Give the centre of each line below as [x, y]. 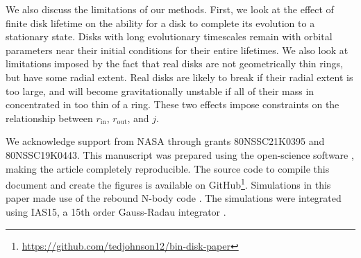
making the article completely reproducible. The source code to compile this [168, 168]
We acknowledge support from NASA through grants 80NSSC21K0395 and [165, 141]
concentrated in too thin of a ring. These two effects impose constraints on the [173, 104]
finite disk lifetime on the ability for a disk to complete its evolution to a [160, 23]
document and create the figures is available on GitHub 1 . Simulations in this [168, 183]
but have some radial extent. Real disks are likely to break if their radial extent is [179, 77]
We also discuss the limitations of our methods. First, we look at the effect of [170, 9]
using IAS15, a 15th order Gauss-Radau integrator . [116, 211]
